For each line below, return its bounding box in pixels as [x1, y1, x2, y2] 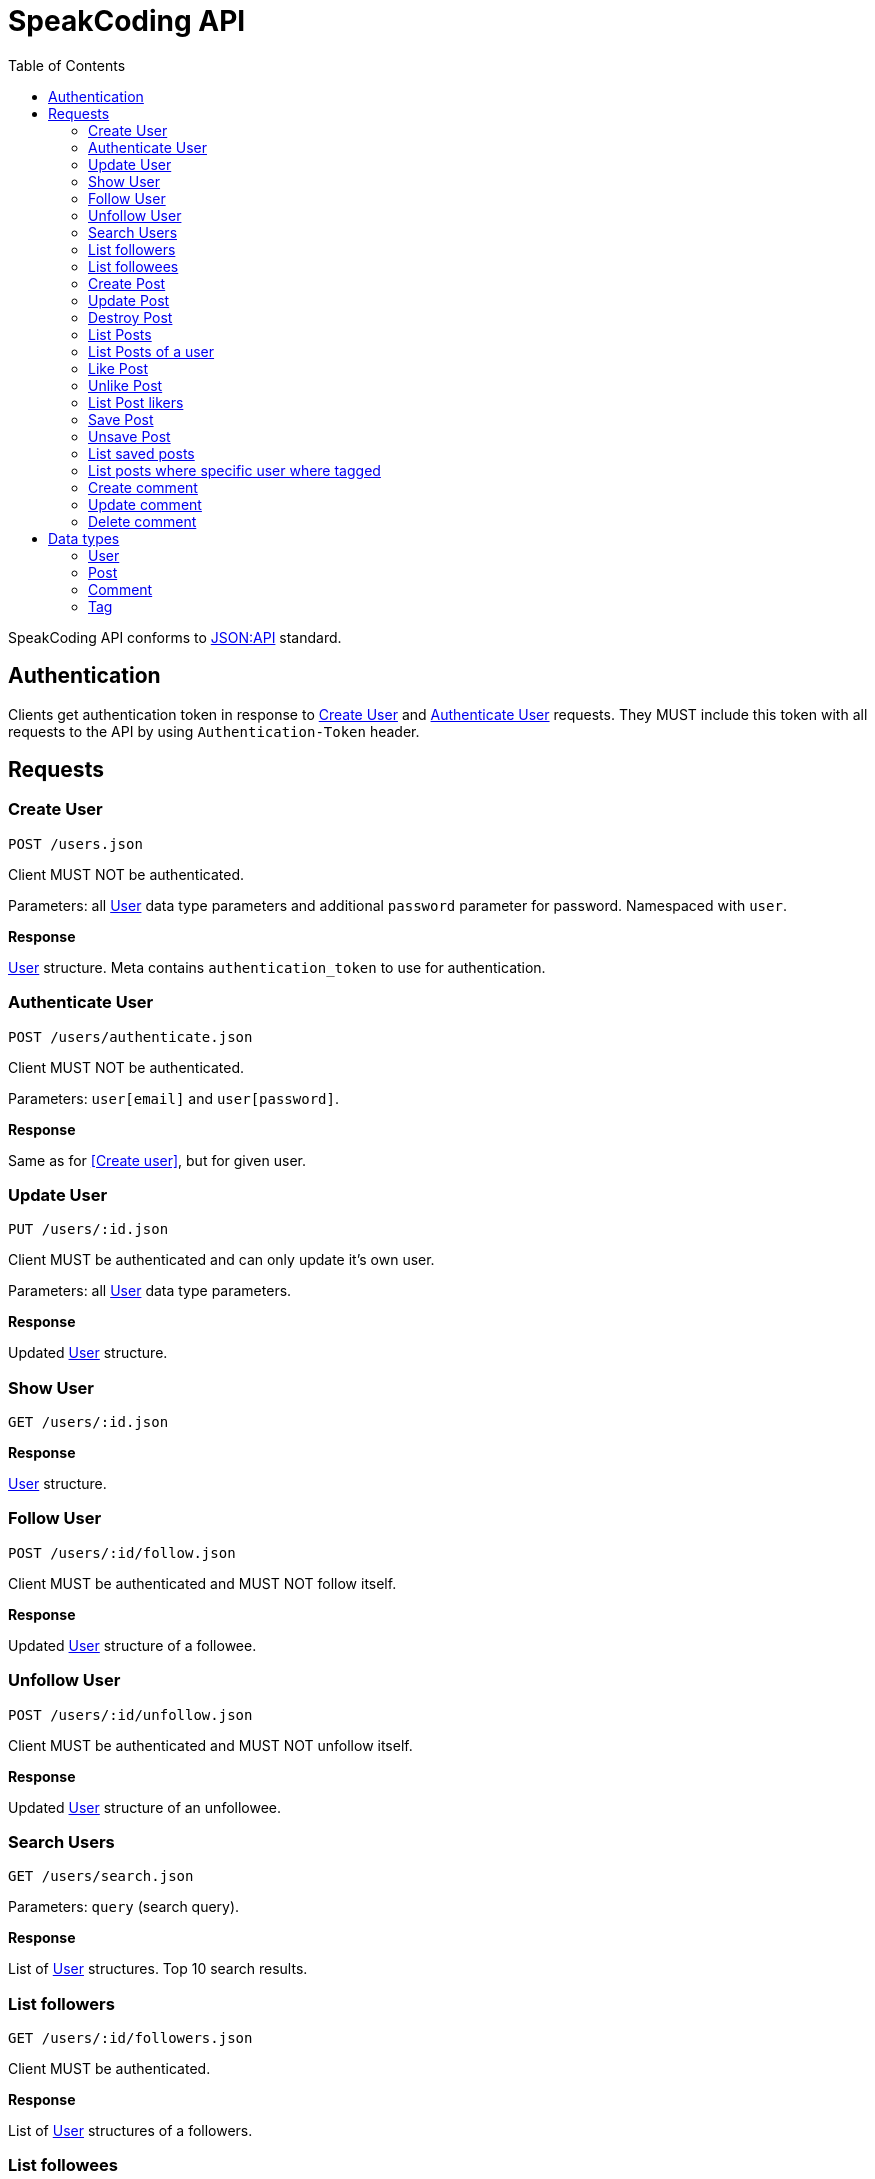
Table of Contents [8, 56, 126, 74]
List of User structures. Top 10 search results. [8, 1960, 308, 1978]
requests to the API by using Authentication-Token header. [8, 722, 420, 740]
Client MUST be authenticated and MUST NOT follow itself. [8, 1574, 397, 1592]
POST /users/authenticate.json [8, 1028, 253, 1045]
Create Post [88, 274, 166, 292]
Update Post [88, 291, 170, 309]
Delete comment [88, 512, 197, 530]
